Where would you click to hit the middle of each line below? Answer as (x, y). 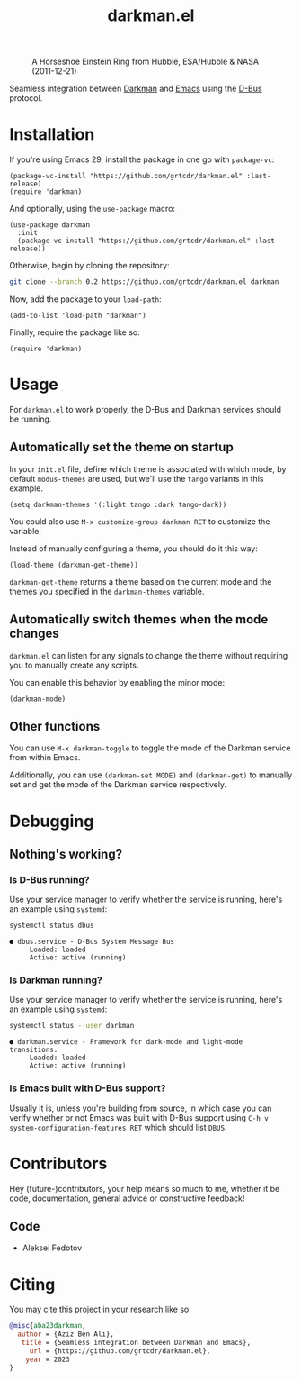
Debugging (52, 821)
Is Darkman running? (56, 980)
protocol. (26, 98)
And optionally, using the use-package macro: (93, 209)
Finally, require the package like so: (75, 332)
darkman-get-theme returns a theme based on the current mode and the (141, 581)
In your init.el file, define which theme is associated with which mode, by (148, 468)
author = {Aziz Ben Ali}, (66, 1334)
